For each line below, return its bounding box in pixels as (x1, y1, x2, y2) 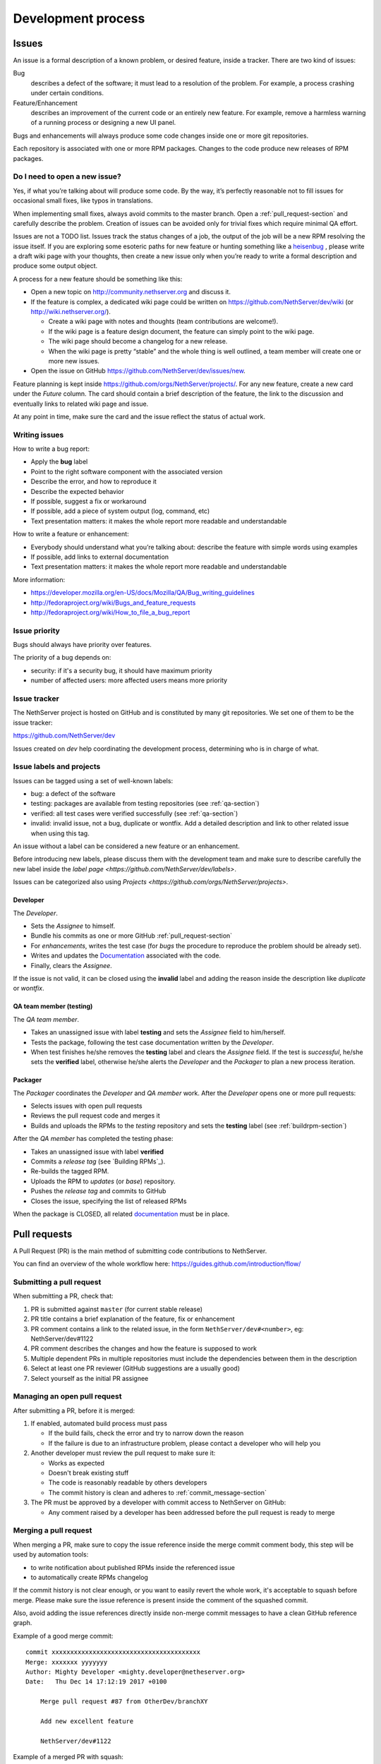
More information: (13, 575, 66, 584)
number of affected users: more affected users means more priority (30, 676, 228, 684)
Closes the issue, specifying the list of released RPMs (30, 1197, 187, 1205)
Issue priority (13, 625, 60, 635)
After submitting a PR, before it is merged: (13, 1406, 135, 1415)
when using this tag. (30, 829, 90, 838)
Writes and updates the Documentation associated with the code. (30, 951, 222, 960)
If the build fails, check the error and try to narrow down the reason (48, 1429, 244, 1437)
